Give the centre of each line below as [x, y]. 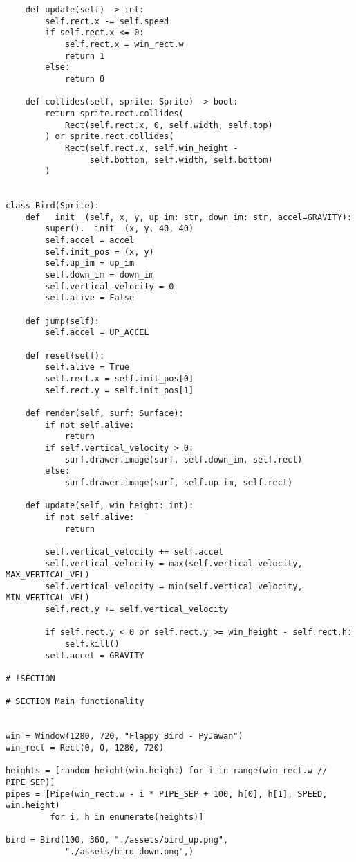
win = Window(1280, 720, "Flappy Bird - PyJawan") [124, 736]
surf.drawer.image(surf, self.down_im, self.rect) [184, 459]
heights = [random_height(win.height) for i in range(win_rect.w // [167, 771]
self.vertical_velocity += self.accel [134, 551]
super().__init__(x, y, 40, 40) [120, 229]
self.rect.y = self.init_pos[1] [120, 390]
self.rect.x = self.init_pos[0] [120, 379]
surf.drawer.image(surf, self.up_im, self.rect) [179, 482]
